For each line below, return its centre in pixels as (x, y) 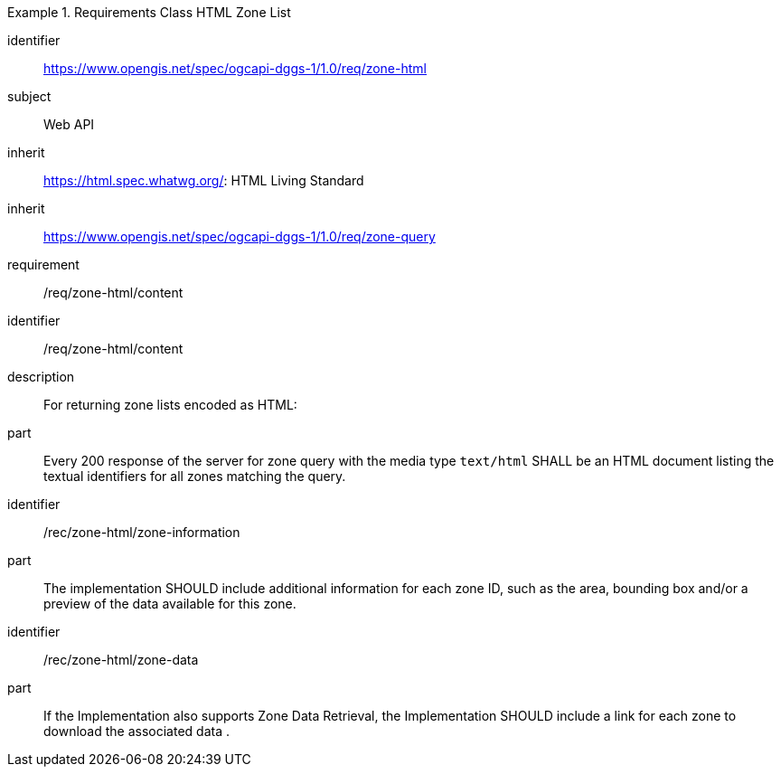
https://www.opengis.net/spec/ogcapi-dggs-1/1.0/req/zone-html (235, 68)
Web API (69, 124)
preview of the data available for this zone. (170, 604)
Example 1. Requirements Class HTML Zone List (149, 12)
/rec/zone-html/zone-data (121, 660)
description (41, 377)
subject (29, 96)
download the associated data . (137, 731)
